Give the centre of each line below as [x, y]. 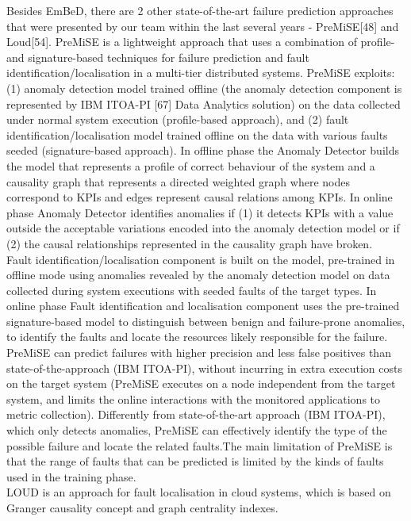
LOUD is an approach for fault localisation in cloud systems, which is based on [199, 492]
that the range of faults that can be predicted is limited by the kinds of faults [195, 461]
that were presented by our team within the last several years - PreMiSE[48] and [203, 26]
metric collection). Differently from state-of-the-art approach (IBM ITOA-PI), [196, 414]
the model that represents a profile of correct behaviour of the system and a [191, 165]
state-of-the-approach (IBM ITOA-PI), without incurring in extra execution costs [204, 368]
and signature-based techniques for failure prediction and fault [158, 57]
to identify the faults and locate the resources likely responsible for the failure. [197, 337]
